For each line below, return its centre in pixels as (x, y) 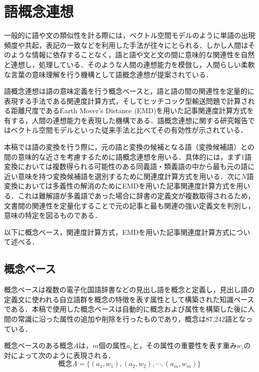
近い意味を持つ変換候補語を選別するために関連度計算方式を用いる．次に (123, 176)
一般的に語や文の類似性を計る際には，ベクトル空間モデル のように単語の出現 (129, 35)
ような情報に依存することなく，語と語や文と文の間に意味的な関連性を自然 (133, 55)
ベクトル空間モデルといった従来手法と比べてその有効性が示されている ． (129, 130)
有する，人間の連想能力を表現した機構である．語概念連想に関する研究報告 (126, 120)
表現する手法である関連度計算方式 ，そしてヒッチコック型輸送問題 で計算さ (126, 100)
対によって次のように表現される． (60, 355)
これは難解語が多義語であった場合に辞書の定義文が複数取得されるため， (136, 196)
